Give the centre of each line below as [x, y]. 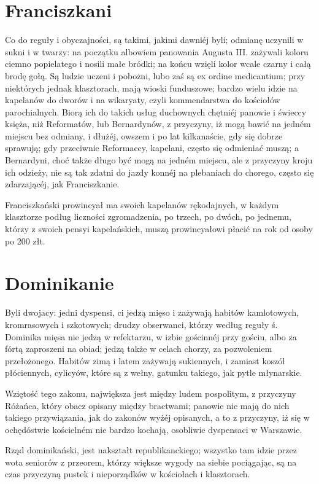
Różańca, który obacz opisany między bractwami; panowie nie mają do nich [147, 405]
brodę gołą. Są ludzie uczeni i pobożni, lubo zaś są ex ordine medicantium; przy [155, 75]
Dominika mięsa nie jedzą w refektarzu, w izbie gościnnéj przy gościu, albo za [151, 336]
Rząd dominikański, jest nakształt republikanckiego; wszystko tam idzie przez [151, 450]
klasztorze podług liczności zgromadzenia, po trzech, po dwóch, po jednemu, [148, 217]
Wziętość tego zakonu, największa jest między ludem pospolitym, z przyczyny [151, 393]
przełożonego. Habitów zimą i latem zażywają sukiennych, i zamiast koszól [145, 360]
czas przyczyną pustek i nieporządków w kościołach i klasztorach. [128, 474]
